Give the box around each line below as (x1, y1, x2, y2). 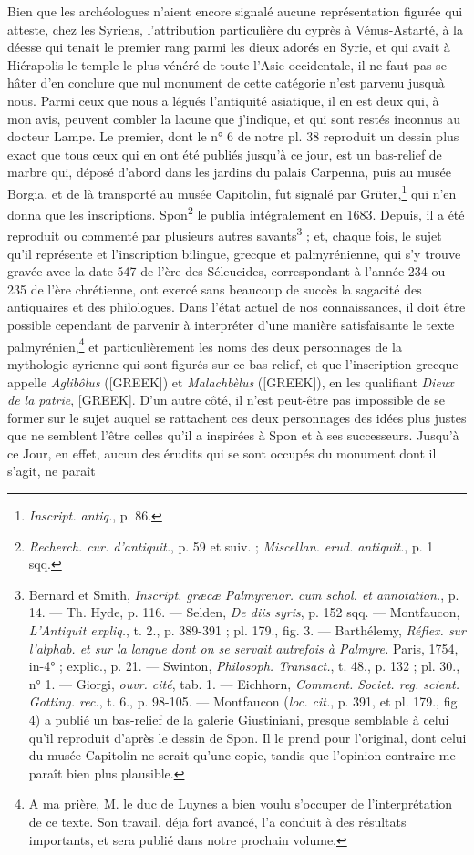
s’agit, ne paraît (7, 461, 96, 480)
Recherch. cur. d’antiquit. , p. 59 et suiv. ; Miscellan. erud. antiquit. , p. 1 (28, 536, 434, 555)
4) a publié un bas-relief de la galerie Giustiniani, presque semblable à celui (28, 710, 449, 728)
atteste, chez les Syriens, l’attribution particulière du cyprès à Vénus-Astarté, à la (7, 19, 464, 38)
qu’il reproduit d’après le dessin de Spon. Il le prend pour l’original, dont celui (28, 727, 467, 747)
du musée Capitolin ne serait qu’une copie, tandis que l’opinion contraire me (28, 746, 456, 765)
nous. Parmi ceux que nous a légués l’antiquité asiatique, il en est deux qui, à (7, 90, 439, 109)
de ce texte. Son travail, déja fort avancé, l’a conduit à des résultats (28, 811, 407, 830)
